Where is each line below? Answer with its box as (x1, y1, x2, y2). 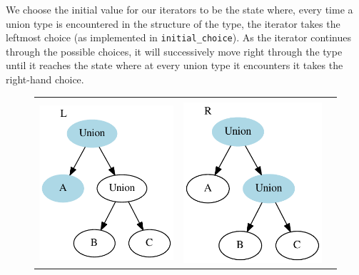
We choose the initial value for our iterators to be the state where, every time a (6, 2, 353, 16)
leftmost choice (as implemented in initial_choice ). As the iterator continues (6, 30, 352, 45)
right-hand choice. (6, 72, 84, 87)
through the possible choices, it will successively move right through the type (6, 43, 343, 58)
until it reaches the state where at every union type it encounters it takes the (6, 58, 343, 73)
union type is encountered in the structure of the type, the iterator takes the (6, 16, 340, 31)
